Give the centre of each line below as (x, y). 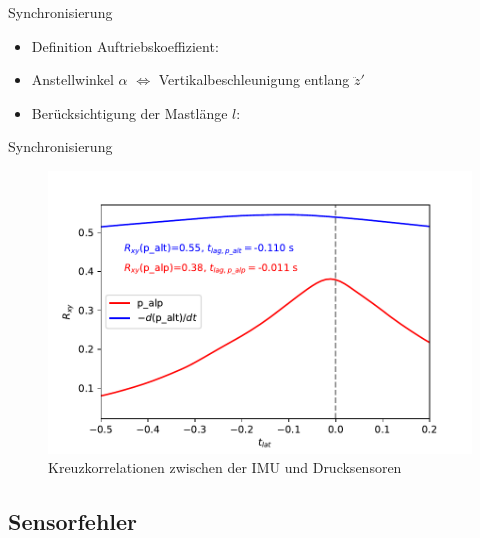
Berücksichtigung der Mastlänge (129, 112)
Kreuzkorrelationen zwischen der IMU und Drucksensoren (225, 467)
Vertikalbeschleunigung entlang (254, 79)
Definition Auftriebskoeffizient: (125, 45)
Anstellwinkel (72, 79)
